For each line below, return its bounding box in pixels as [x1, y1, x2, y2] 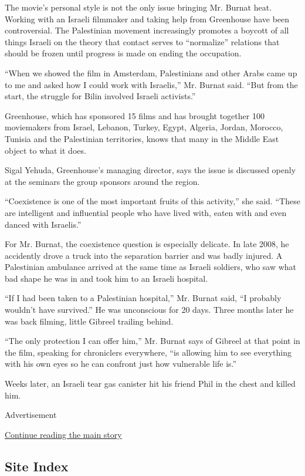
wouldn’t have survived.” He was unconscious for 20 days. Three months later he [5, 303, 294, 316]
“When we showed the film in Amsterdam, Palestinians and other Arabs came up [5, 66, 297, 79]
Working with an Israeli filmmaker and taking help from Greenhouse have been [5, 12, 290, 25]
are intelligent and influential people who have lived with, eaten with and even [5, 206, 287, 218]
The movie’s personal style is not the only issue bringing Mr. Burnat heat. [5, 1, 272, 13]
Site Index [5, 457, 69, 475]
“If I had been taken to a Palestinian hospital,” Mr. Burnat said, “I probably [5, 292, 282, 304]
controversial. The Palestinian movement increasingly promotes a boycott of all [5, 24, 289, 36]
